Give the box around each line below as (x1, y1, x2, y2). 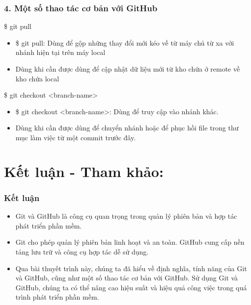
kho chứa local (15, 73, 59, 83)
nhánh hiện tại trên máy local (15, 47, 106, 57)
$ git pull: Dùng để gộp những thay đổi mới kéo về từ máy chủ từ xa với (15, 37, 234, 48)
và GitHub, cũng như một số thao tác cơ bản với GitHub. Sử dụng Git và (15, 273, 238, 283)
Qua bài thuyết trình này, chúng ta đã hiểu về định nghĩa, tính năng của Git (15, 263, 247, 273)
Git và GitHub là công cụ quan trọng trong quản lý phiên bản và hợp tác (15, 211, 237, 221)
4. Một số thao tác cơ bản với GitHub (4, 1, 158, 14)
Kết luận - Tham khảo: (4, 161, 164, 181)
